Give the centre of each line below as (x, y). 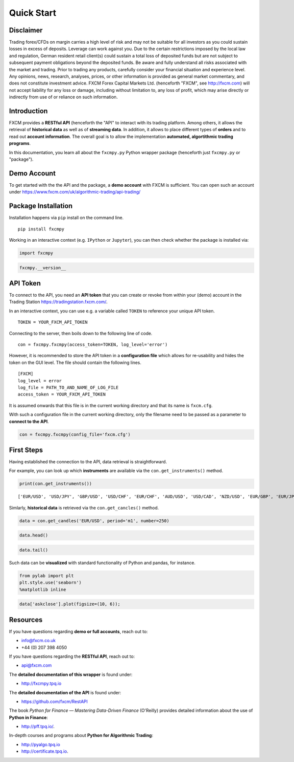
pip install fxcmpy (41, 229)
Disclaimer (26, 30)
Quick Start (33, 13)
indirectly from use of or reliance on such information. (63, 97)
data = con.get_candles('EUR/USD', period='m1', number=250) (94, 521)
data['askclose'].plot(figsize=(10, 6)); (70, 604)
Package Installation (41, 206)
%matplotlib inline (43, 589)
